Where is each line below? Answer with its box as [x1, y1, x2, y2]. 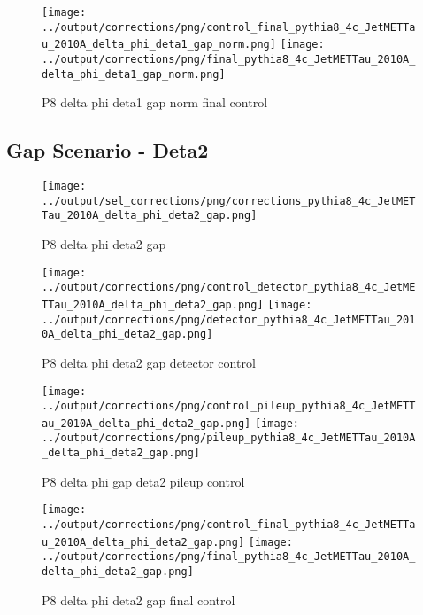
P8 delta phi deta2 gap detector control [42, 353, 256, 371]
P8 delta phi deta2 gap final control [42, 590, 235, 609]
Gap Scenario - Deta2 [6, 136, 209, 164]
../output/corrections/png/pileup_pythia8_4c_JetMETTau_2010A [42, 432, 416, 445]
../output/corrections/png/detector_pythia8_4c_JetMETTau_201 [42, 313, 416, 326]
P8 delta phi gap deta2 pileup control [42, 471, 245, 490]
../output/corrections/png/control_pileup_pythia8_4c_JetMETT [42, 400, 416, 413]
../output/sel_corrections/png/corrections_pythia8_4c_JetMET [42, 194, 416, 207]
